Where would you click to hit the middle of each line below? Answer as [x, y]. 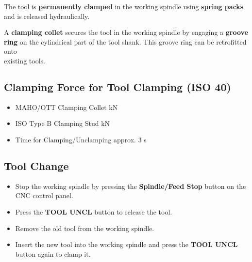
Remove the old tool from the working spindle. [85, 228]
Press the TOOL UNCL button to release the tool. [94, 211]
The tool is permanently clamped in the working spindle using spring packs [124, 6]
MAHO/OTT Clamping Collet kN [67, 107]
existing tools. [25, 60]
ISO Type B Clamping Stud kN [63, 123]
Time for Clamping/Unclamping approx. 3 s [81, 139]
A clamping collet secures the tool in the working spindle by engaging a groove [126, 32]
